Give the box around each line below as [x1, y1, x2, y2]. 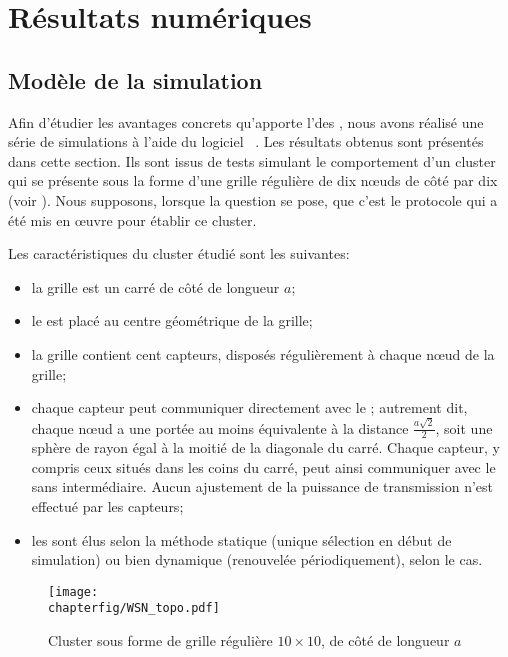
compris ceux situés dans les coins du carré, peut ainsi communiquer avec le [31, 456, 496, 477]
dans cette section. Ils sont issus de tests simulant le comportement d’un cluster [8, 150, 496, 171]
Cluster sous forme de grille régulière [48, 630, 273, 651]
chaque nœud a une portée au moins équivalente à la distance [31, 417, 409, 438]
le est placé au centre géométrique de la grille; [31, 310, 313, 331]
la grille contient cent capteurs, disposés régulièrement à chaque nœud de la [31, 343, 495, 364]
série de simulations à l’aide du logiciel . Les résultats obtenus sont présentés [8, 131, 484, 152]
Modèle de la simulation [8, 64, 263, 95]
